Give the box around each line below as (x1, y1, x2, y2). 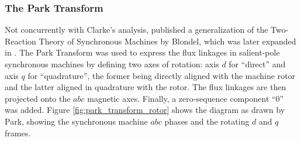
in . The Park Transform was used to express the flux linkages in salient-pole (5, 46, 280, 59)
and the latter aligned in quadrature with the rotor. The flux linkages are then (5, 81, 286, 93)
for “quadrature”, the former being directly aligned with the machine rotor (27, 69, 296, 81)
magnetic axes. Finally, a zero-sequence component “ (87, 92, 276, 104)
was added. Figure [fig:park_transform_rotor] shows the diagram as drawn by (5, 104, 285, 116)
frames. (5, 126, 31, 139)
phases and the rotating (164, 115, 250, 127)
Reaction (5, 35, 36, 47)
